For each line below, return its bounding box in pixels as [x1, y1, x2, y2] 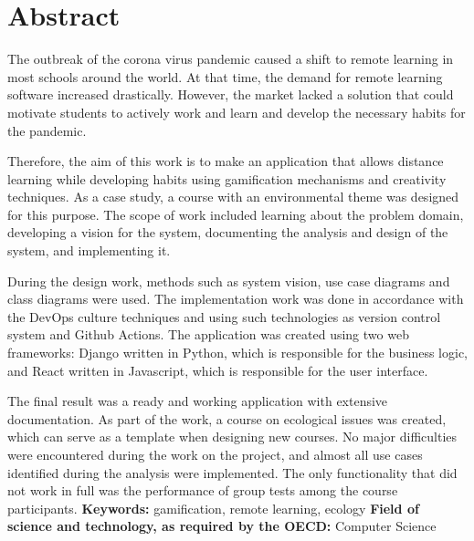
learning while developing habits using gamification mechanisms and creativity [7, 169, 447, 188]
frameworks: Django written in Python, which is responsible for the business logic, [7, 343, 468, 362]
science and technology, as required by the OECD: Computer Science [7, 516, 437, 536]
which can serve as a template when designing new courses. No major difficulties [7, 427, 458, 446]
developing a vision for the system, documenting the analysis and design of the [7, 223, 448, 242]
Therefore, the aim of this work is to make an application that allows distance [7, 151, 444, 171]
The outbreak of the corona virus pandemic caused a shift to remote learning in [7, 49, 454, 68]
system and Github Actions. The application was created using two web [7, 325, 409, 344]
